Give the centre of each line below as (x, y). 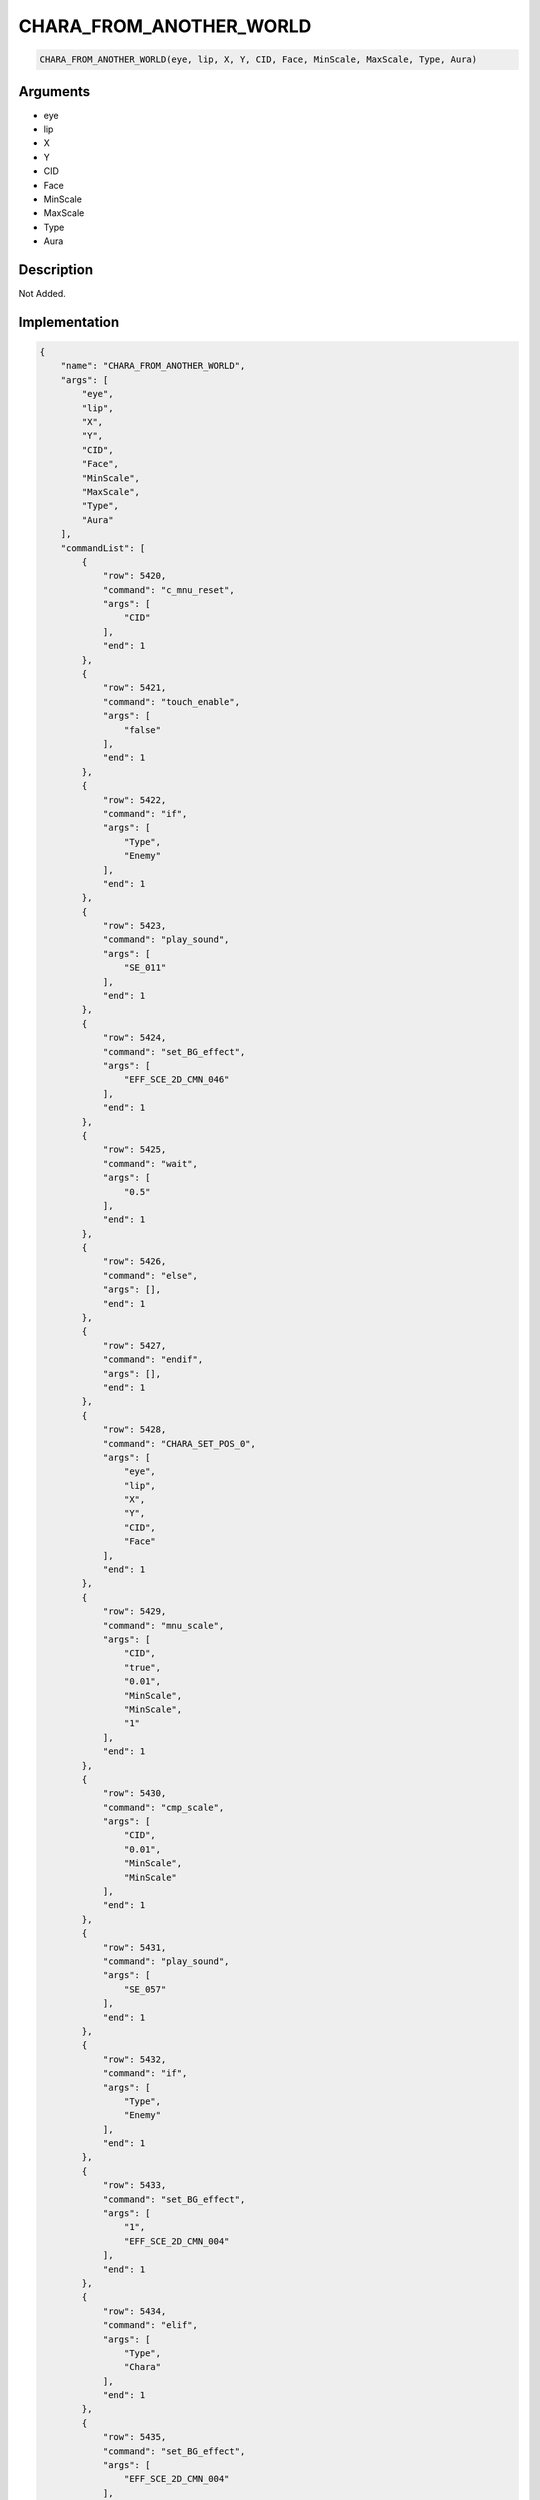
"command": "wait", (150, 1163)
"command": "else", (150, 1275)
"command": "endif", (153, 1359)
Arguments (54, 91)
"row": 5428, (134, 1429)
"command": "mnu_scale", (163, 1625)
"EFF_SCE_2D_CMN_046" (176, 1079)
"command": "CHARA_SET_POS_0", (179, 1443)
